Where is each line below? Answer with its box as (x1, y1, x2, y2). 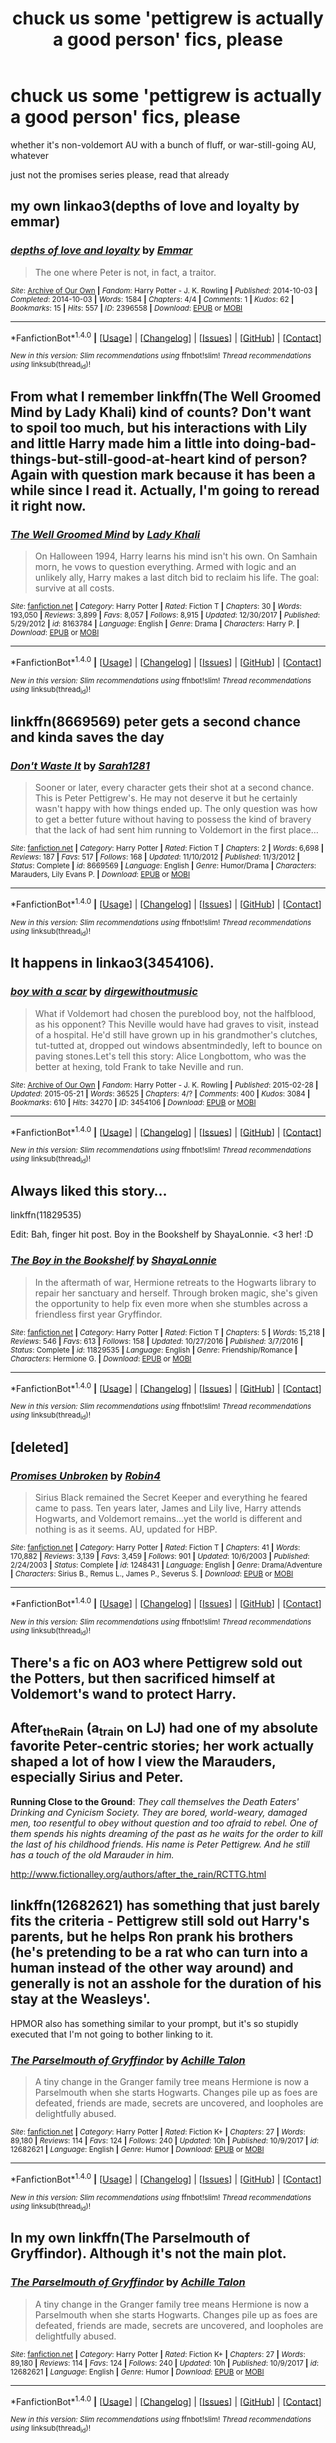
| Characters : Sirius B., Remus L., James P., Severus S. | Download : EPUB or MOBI (10, 1569, 294, 1579)
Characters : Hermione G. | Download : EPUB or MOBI (10, 1353, 192, 1364)
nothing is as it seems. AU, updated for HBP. (34, 1523, 218, 1536)
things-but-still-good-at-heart (10, 451, 205, 467)
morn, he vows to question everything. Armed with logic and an (34, 561, 297, 573)
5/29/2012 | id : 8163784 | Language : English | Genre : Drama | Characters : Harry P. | (10, 619, 300, 629)
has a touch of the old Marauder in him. (10, 1848, 175, 1861)
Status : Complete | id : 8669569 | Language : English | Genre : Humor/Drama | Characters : (10, 860, 317, 871)
